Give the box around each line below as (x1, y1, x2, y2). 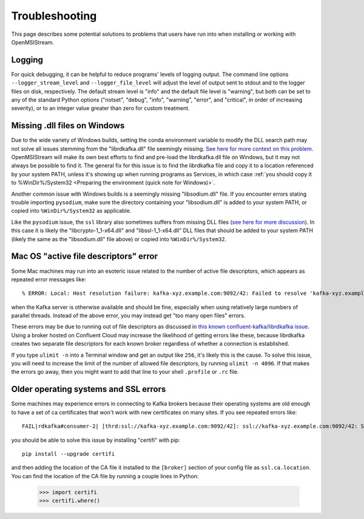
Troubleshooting (11, 9, 97, 22)
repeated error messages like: (11, 275, 86, 283)
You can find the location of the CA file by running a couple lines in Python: (11, 472, 199, 479)
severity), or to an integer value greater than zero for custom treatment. (11, 105, 190, 112)
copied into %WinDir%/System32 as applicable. (11, 207, 132, 215)
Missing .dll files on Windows (11, 120, 125, 131)
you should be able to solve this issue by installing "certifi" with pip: (11, 436, 180, 444)
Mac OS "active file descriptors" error (11, 251, 158, 261)
